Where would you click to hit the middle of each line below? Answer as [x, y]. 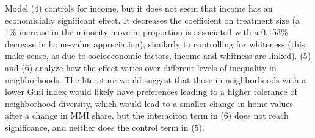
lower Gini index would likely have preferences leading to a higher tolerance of [151, 91]
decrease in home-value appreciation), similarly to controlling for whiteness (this [155, 43]
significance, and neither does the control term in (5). [105, 127]
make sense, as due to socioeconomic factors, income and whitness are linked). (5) [158, 56]
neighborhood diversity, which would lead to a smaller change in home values [149, 103]
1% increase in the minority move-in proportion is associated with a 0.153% [147, 32]
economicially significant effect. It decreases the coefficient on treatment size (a [152, 20]
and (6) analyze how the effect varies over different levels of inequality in [141, 67]
